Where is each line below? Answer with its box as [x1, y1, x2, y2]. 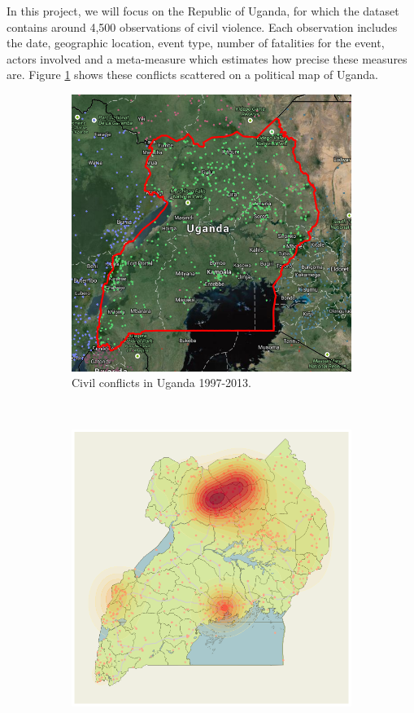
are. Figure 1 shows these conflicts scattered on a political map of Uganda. [7, 66, 378, 83]
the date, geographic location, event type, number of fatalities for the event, [7, 34, 385, 51]
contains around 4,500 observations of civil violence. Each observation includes [7, 18, 398, 35]
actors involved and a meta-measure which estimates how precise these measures [7, 50, 407, 67]
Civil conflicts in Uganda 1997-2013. [72, 374, 251, 391]
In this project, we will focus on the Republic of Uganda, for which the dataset [7, 2, 399, 19]
